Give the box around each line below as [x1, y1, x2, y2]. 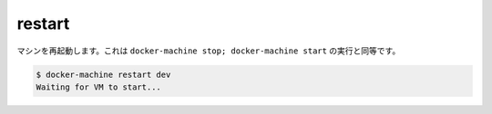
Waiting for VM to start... [36, 81, 161, 92]
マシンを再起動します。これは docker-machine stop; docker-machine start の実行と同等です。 [16, 45, 401, 56]
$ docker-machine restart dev [36, 69, 171, 80]
